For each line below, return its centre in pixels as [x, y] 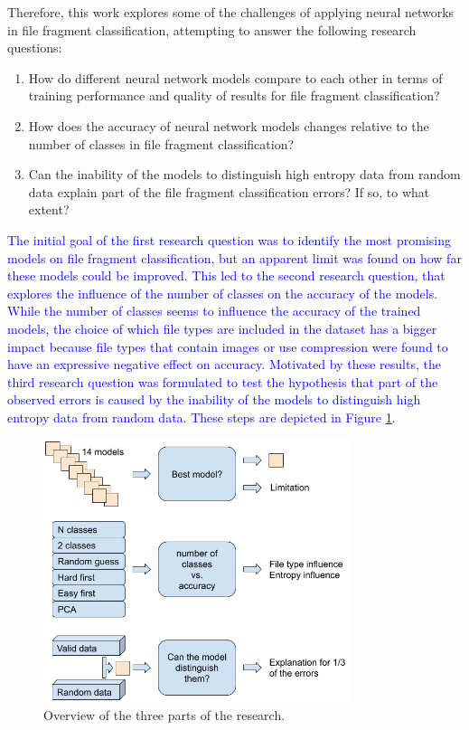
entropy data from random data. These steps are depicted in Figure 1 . [202, 417]
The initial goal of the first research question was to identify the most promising [229, 239]
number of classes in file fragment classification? [161, 143]
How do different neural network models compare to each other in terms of [235, 77]
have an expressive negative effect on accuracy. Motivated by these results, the [224, 364]
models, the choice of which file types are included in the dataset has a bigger [222, 328]
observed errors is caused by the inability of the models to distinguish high [214, 399]
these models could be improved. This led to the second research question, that [226, 275]
